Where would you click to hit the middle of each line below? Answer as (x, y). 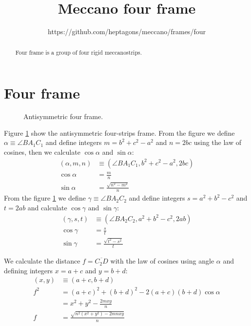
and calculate (47, 208)
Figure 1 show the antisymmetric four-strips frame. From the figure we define (119, 132)
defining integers (29, 270)
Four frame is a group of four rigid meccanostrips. (79, 52)
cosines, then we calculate (42, 152)
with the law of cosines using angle (162, 261)
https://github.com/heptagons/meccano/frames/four (127, 31)
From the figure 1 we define (45, 198)
